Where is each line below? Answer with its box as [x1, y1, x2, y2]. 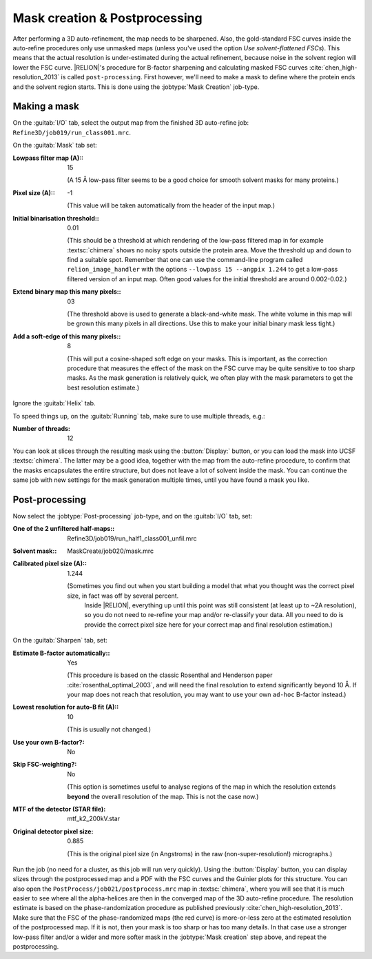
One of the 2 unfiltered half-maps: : [12, 525, 115, 533]
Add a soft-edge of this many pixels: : [12, 332, 121, 341]
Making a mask [12, 101, 79, 112]
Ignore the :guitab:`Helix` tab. [12, 399, 96, 407]
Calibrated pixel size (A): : [12, 559, 87, 568]
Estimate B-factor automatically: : [12, 649, 110, 657]
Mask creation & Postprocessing [12, 10, 203, 26]
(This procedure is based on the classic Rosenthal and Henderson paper [67, 671, 273, 679]
